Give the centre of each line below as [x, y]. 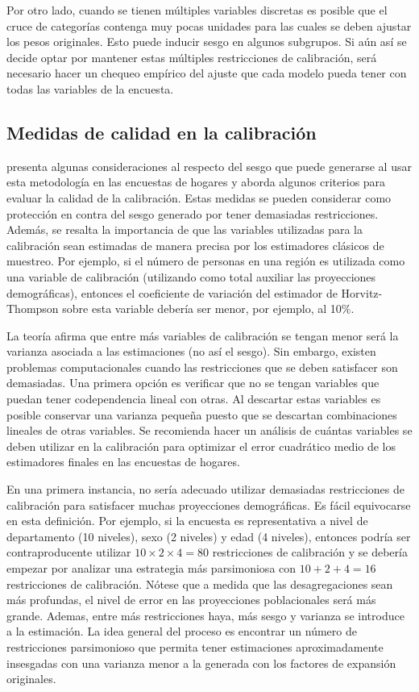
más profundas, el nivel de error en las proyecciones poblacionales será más [191, 600]
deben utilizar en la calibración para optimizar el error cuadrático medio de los [201, 446]
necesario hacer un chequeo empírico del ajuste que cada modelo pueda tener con [207, 73]
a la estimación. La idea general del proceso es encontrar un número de [182, 631]
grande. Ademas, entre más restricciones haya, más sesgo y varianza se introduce [205, 615]
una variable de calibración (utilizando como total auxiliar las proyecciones [191, 276]
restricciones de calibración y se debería [310, 552]
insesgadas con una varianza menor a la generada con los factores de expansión [201, 663]
